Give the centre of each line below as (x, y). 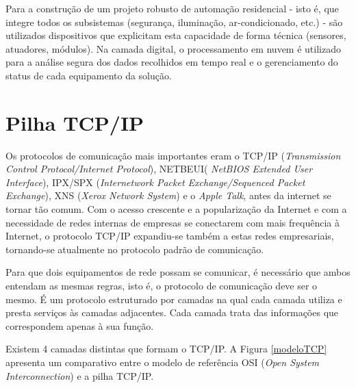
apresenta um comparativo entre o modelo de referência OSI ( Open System (163, 362)
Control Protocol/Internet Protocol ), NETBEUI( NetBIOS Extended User (159, 169)
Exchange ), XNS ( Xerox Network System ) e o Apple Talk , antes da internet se (168, 195)
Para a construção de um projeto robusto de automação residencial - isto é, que (172, 8)
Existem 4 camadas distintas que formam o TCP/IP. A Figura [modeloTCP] (166, 349)
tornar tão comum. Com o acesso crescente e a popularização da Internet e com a (176, 209)
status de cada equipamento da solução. (89, 75)
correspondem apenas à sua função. (80, 325)
